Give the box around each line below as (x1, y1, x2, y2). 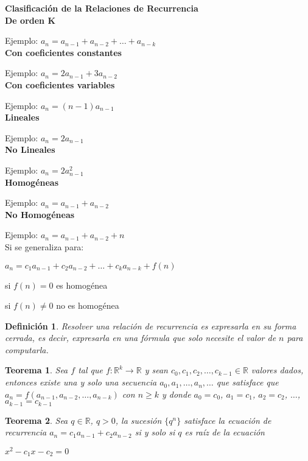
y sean (144, 364, 168, 376)
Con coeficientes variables (5, 78, 115, 91)
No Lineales (5, 143, 55, 156)
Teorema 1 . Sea (5, 364, 68, 376)
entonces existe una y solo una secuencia (5, 376, 157, 389)
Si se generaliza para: (5, 240, 84, 253)
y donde (161, 387, 191, 400)
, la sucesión (115, 413, 162, 426)
